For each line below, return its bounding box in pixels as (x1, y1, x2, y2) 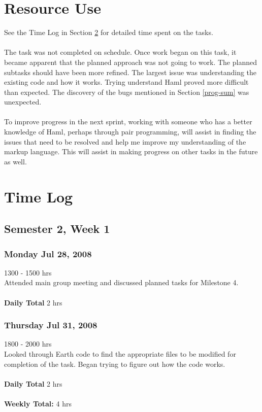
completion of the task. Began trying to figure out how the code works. (4, 358, 225, 369)
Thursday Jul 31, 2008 (4, 319, 97, 331)
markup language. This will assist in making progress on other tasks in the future (4, 146, 258, 157)
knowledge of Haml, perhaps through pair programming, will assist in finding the (4, 126, 256, 137)
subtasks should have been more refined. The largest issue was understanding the (4, 66, 257, 77)
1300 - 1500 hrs (4, 267, 52, 278)
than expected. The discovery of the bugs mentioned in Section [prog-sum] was (4, 86, 249, 97)
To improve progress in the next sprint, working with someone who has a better (4, 116, 252, 127)
